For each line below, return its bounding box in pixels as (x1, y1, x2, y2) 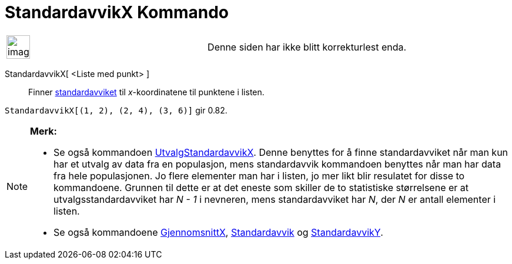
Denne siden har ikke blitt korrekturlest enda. (208, 41, 407, 53)
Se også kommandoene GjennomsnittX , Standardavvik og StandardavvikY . (53, 226, 383, 238)
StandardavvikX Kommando (5, 2, 229, 22)
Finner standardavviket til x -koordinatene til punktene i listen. (28, 86, 265, 97)
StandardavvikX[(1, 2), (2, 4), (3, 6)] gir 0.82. (5, 105, 227, 115)
